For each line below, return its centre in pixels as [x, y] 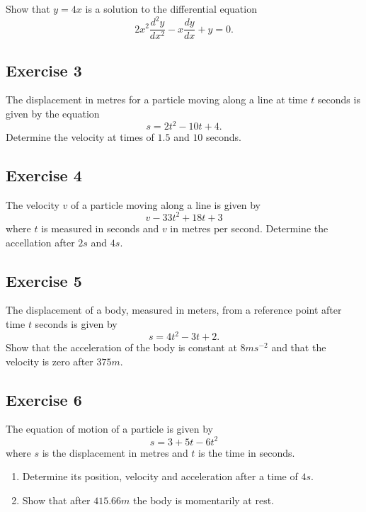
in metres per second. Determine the [249, 228]
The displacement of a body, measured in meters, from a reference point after [174, 310]
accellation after [40, 242]
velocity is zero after [50, 361]
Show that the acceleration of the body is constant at [121, 347]
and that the [299, 347]
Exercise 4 [44, 175]
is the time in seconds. [247, 452]
